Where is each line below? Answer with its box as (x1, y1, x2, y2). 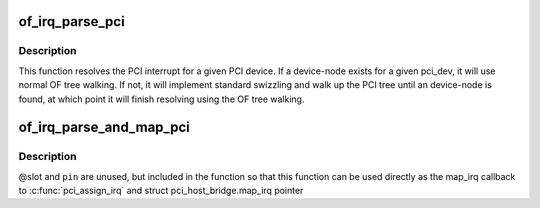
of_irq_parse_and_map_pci (18, 119, 190, 136)
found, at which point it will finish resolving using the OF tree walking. (18, 93, 305, 105)
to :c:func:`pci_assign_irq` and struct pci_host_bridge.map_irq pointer (18, 185, 304, 197)
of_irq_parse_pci (18, 13, 125, 30)
